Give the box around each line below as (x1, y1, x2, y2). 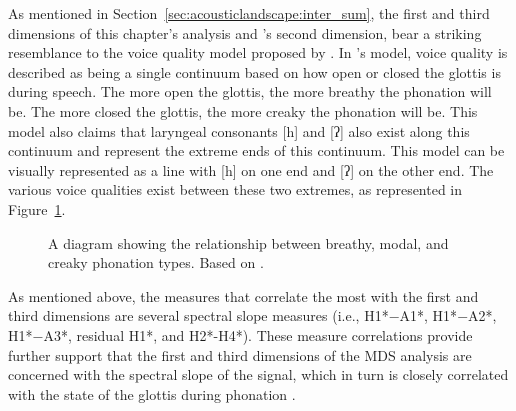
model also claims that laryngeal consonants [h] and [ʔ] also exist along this (8, 120, 470, 141)
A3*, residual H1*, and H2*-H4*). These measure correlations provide (43, 324, 473, 345)
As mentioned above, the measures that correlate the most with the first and (8, 285, 479, 306)
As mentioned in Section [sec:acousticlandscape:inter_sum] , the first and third (8, 3, 490, 23)
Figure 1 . (8, 198, 66, 219)
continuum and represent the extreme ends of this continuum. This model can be (8, 140, 505, 161)
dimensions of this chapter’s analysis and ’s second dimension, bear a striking (8, 22, 482, 43)
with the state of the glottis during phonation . (8, 383, 296, 404)
